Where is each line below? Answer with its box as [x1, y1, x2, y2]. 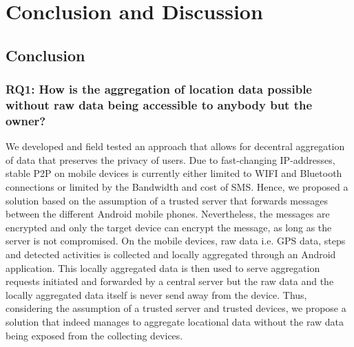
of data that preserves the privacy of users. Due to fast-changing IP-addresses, [6, 152, 335, 167]
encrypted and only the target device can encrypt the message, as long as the [6, 220, 332, 234]
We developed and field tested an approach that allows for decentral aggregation [6, 139, 345, 154]
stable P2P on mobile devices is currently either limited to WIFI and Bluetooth [6, 166, 342, 180]
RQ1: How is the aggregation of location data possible [6, 81, 312, 98]
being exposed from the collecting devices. [6, 328, 183, 342]
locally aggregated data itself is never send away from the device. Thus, [6, 287, 307, 302]
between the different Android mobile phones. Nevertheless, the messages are [6, 207, 330, 221]
